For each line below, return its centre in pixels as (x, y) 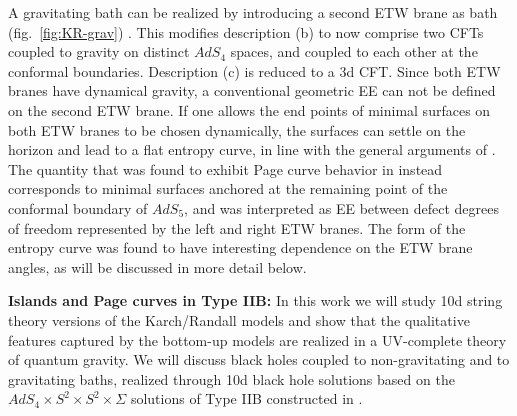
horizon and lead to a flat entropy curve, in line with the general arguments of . (252, 149)
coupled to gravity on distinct (99, 51)
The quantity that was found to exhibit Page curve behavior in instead (225, 168)
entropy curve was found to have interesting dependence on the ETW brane (240, 247)
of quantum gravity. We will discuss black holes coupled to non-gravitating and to (259, 359)
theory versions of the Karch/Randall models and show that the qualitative (239, 319)
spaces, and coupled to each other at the (354, 51)
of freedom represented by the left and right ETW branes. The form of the (237, 227)
